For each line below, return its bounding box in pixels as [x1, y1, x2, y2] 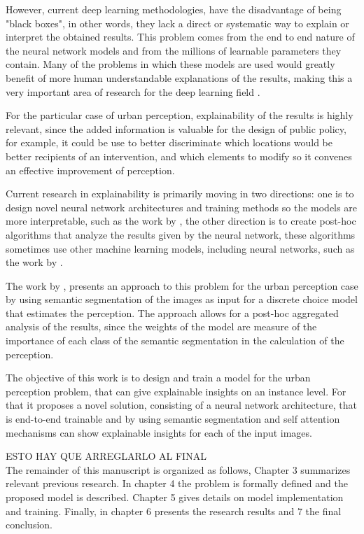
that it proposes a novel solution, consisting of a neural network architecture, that [6, 398, 357, 412]
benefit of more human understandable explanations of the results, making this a [6, 70, 353, 85]
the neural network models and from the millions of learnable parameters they [6, 43, 342, 57]
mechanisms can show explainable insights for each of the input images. [6, 425, 312, 440]
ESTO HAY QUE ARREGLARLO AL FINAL [6, 449, 206, 463]
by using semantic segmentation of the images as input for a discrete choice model [6, 292, 358, 307]
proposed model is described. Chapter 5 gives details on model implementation [6, 490, 344, 504]
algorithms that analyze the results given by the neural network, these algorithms [6, 227, 356, 241]
